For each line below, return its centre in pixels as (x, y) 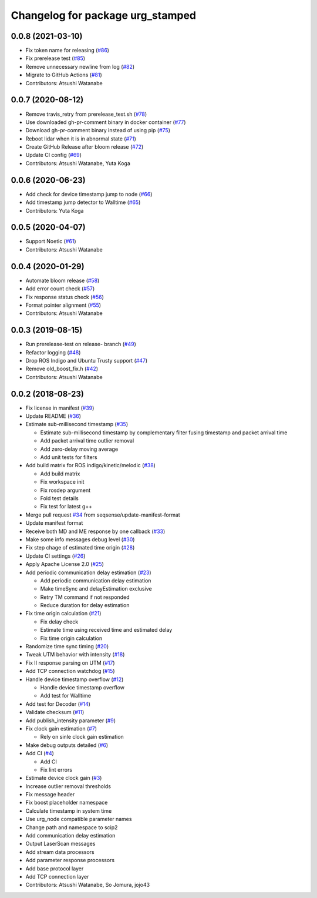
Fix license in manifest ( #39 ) (60, 408)
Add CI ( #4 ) (40, 753)
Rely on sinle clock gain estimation (82, 737)
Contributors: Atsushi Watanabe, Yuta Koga (78, 163)
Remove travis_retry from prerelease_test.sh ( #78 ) (86, 114)
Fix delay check (59, 621)
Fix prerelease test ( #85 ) (55, 58)
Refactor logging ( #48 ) (53, 352)
